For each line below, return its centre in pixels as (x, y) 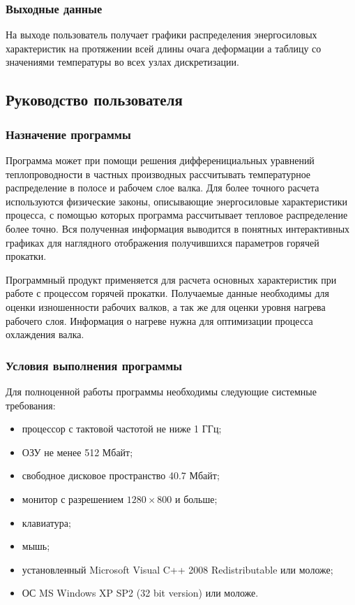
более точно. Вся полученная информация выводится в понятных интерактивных (178, 228)
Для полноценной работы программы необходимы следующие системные (161, 391)
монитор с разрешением (73, 498)
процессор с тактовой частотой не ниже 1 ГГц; (122, 429)
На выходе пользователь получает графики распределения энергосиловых (161, 35)
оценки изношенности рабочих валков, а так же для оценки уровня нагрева (166, 306)
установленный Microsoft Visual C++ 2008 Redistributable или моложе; (177, 569)
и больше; (196, 498)
